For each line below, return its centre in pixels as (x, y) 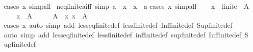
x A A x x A (52, 15)
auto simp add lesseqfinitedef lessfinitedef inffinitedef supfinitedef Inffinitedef (123, 34)
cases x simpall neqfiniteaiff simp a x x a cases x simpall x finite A (126, 6)
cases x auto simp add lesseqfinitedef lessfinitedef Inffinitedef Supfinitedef (118, 25)
